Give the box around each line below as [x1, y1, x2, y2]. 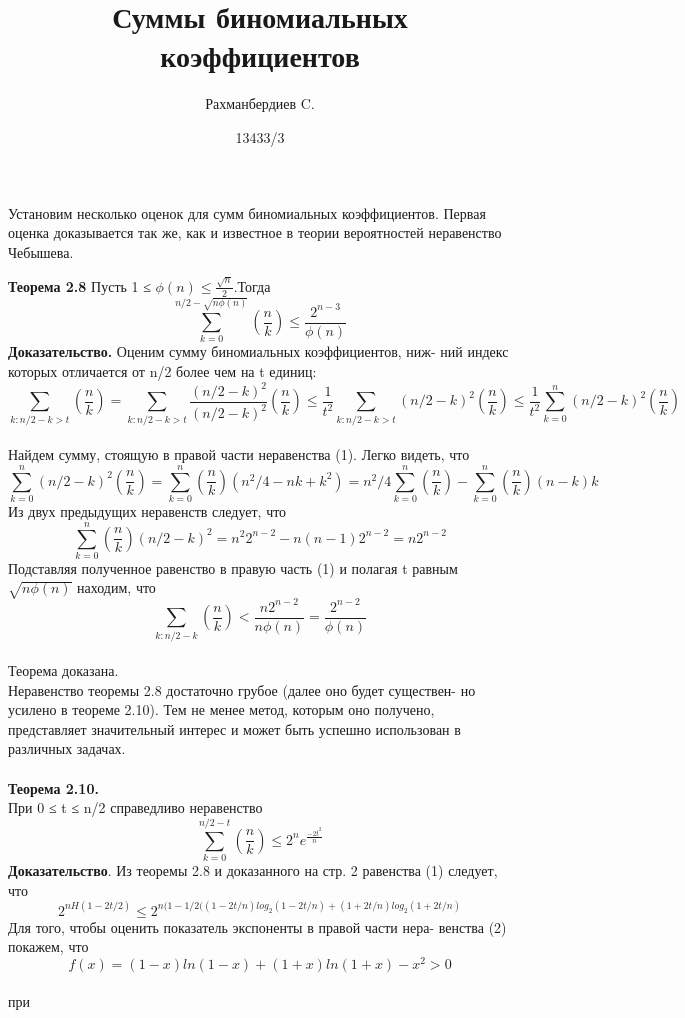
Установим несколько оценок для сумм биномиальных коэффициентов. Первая [8, 202, 486, 223]
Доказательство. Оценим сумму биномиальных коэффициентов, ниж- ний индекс [8, 341, 509, 362]
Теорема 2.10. [8, 777, 99, 798]
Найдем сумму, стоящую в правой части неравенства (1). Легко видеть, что [8, 444, 470, 465]
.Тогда [233, 275, 271, 296]
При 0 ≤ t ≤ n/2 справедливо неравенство [8, 797, 263, 818]
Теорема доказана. [8, 660, 119, 681]
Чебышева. [8, 241, 74, 262]
